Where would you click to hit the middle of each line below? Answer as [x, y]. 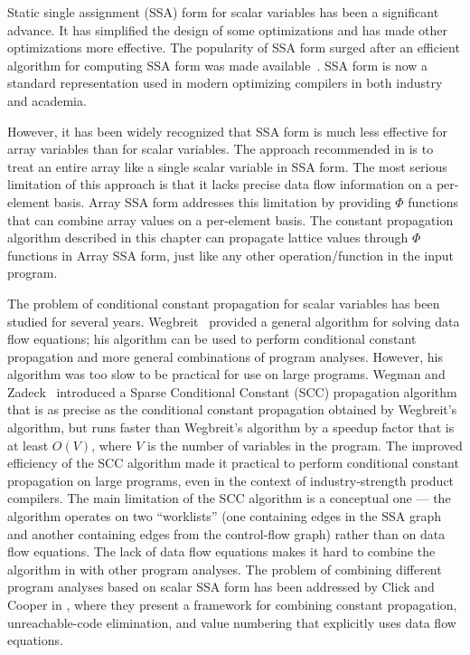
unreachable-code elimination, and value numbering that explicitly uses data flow [232, 622]
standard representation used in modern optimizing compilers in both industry [225, 83]
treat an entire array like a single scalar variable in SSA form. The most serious [227, 166]
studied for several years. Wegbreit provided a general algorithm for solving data [234, 321]
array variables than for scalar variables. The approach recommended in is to [221, 149]
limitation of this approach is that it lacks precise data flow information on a [220, 184]
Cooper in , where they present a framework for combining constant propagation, [232, 604]
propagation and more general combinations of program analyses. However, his [225, 356]
